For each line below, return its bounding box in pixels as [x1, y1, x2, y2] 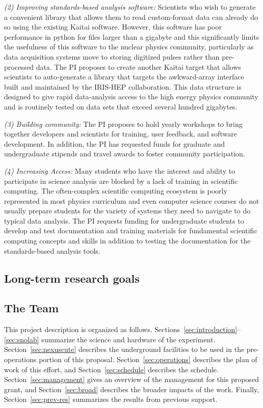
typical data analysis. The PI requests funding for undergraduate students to [4, 215, 244, 226]
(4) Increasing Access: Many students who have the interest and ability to [4, 165, 235, 176]
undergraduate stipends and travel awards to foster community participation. [4, 148, 245, 159]
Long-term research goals [4, 270, 140, 286]
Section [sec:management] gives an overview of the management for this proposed [4, 374, 259, 385]
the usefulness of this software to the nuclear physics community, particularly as [4, 41, 254, 52]
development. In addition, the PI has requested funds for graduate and [4, 138, 225, 149]
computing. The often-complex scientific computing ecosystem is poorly [4, 185, 227, 196]
